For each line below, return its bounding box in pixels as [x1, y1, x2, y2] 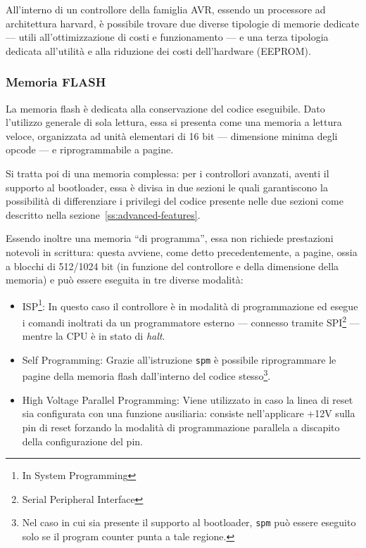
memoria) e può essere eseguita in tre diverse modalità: [6, 272, 244, 287]
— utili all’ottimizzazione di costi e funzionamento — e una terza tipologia [6, 30, 329, 44]
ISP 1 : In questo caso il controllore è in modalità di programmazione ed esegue [22, 296, 358, 313]
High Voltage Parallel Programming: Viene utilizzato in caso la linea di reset [22, 392, 353, 407]
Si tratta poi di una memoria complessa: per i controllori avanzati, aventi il [6, 165, 329, 180]
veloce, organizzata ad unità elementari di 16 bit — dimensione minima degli [6, 128, 338, 143]
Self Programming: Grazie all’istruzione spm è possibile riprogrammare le [22, 352, 336, 367]
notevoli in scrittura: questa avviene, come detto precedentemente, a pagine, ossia [6, 244, 358, 259]
